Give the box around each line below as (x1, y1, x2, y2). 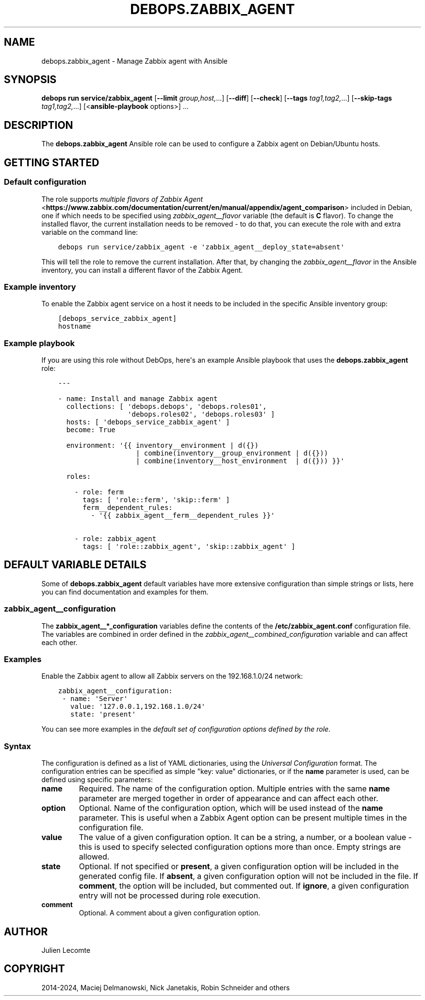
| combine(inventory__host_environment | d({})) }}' (135, 457, 344, 465)
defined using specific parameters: (41, 775, 153, 784)
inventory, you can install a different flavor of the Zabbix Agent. (41, 265, 243, 274)
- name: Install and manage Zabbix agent (58, 395, 218, 403)
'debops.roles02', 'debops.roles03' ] (128, 410, 275, 418)
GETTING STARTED (4, 156, 99, 169)
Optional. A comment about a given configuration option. (79, 909, 261, 917)
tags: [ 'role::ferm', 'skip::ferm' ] (82, 496, 230, 504)
